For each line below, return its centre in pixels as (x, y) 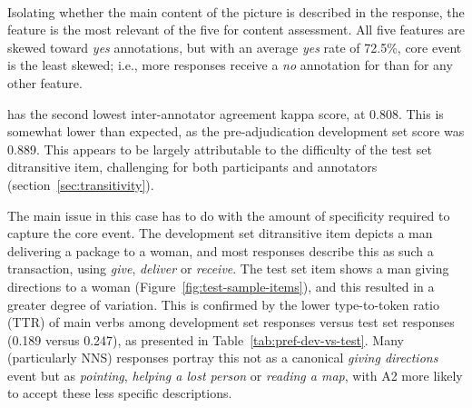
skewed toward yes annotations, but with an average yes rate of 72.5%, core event (235, 47)
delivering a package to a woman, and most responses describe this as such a (221, 250)
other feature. (45, 82)
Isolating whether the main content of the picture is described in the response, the (236, 11)
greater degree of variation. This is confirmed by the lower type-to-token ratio (224, 304)
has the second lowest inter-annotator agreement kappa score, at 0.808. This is (226, 113)
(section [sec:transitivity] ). (81, 184)
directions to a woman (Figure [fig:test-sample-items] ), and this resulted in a (221, 286)
